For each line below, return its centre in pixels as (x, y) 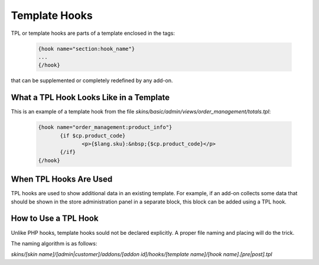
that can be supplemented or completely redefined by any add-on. (92, 80)
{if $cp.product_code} (93, 135)
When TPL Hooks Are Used (62, 180)
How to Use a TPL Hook (55, 219)
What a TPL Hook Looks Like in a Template (90, 98)
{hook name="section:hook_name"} (87, 49)
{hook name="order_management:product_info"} (105, 127)
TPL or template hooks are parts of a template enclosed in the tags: (93, 33)
